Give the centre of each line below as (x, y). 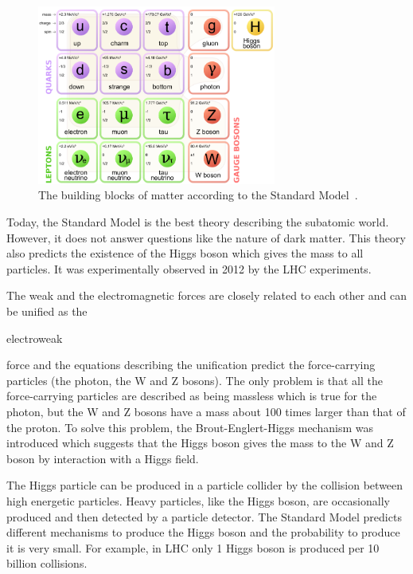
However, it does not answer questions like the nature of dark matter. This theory (206, 237)
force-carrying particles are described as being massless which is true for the (192, 396)
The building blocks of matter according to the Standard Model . (198, 195)
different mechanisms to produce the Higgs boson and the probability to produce (203, 532)
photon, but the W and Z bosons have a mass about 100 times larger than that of (206, 411)
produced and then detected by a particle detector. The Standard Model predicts (204, 516)
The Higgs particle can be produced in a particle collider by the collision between (205, 485)
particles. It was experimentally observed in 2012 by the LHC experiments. (189, 268)
